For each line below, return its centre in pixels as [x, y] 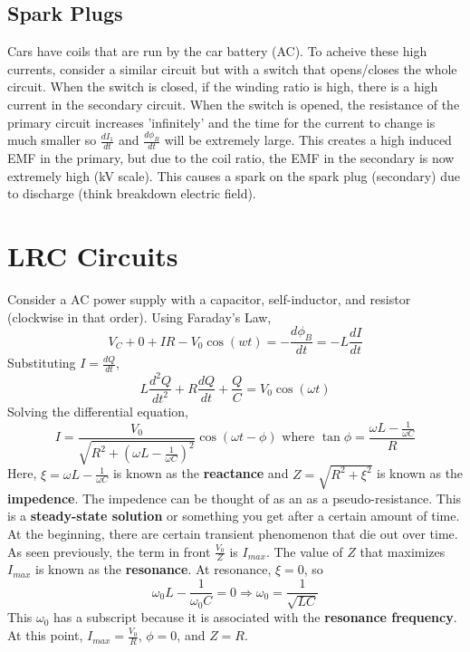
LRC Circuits [93, 256]
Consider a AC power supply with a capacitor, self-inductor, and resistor [209, 299]
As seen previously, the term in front [109, 551]
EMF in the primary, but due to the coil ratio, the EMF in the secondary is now [231, 158]
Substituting [42, 363]
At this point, [45, 635]
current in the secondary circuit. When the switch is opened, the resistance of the [234, 104]
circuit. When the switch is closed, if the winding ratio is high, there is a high [223, 86]
